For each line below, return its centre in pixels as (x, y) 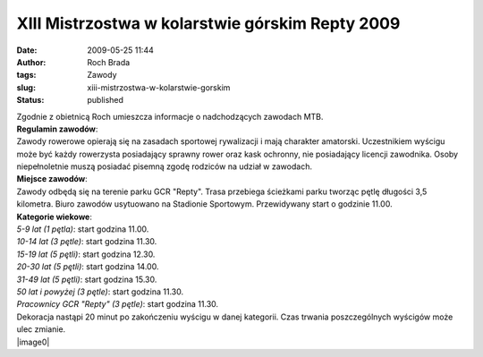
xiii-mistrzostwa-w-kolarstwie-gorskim (159, 87)
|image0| (33, 342)
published (106, 100)
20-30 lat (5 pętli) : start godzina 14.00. (88, 267)
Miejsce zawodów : (52, 179)
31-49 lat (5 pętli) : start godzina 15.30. (87, 279)
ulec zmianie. (41, 329)
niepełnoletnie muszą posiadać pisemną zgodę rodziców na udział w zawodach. (165, 166)
